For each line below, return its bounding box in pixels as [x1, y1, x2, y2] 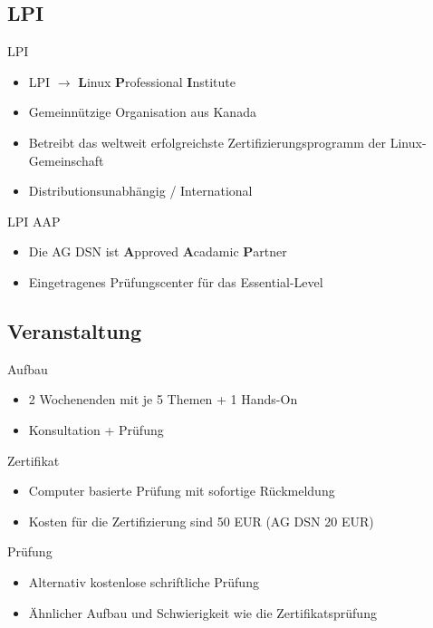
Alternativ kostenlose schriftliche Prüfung [28, 572, 259, 591]
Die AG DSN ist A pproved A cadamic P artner [28, 242, 287, 261]
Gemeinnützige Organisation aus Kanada [28, 102, 256, 121]
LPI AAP [7, 211, 61, 230]
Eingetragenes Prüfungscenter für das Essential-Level [28, 272, 323, 291]
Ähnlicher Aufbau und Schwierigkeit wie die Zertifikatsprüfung [28, 603, 377, 622]
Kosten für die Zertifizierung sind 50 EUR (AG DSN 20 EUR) [28, 511, 374, 530]
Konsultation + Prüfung [28, 420, 164, 439]
